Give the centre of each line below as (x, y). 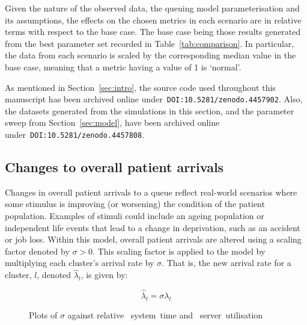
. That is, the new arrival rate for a (226, 263)
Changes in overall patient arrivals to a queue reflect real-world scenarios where (151, 192)
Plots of (43, 314)
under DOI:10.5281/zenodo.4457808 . (75, 134)
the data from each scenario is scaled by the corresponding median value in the (150, 55)
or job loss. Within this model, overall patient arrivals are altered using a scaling (153, 239)
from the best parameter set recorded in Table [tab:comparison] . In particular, (150, 43)
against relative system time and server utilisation (165, 314)
